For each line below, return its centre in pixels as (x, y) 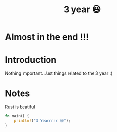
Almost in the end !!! (47, 37)
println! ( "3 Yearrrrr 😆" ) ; (42, 120)
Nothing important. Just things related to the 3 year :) (59, 73)
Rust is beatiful (20, 107)
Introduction (31, 60)
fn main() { (17, 116)
